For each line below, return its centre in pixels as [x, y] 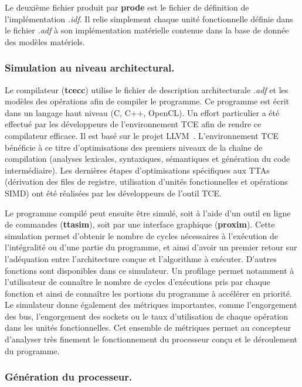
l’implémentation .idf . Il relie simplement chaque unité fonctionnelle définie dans [149, 18]
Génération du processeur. [69, 377]
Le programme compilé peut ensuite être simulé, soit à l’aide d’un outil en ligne [148, 213]
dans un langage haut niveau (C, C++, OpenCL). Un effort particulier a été [142, 112]
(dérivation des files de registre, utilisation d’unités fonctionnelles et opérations [146, 181]
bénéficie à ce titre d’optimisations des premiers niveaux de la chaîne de [134, 147]
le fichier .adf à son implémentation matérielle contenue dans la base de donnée [147, 30]
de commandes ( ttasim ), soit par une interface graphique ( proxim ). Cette [140, 224]
